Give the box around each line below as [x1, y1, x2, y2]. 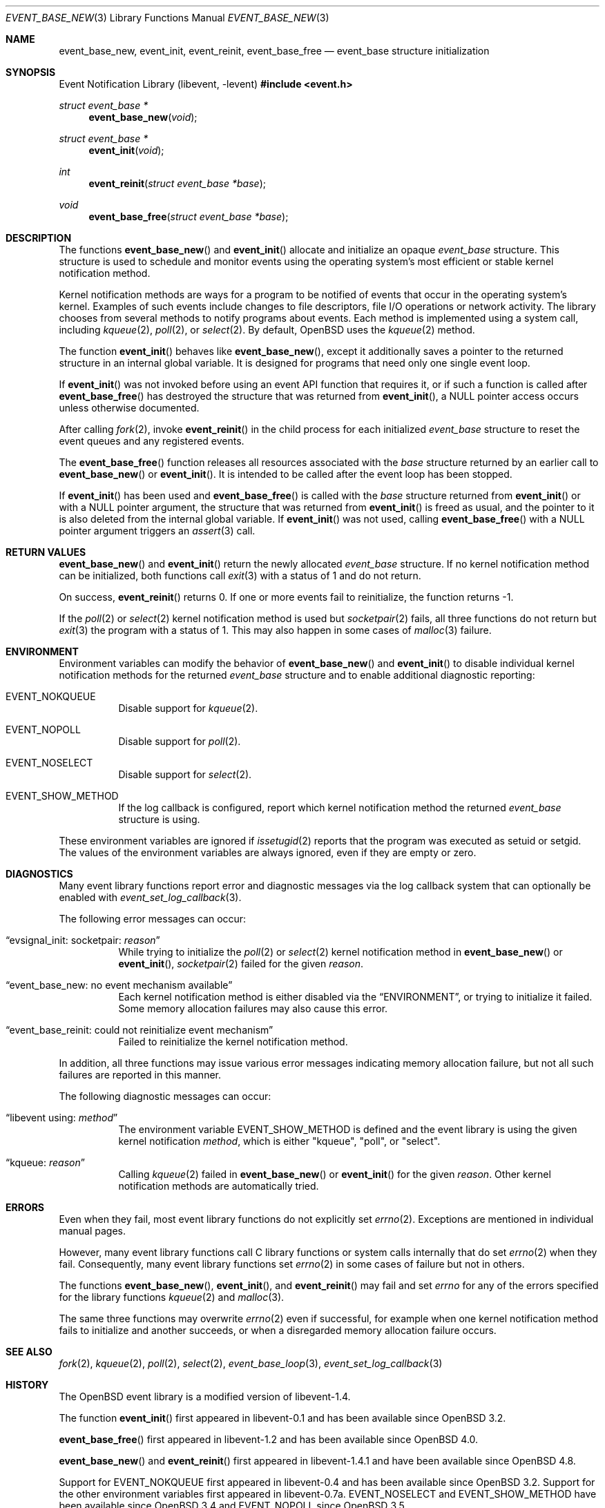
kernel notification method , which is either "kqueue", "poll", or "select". [118, 1135, 441, 1147]
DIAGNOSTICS [6, 868, 73, 880]
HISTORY [6, 1379, 49, 1391]
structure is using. [118, 813, 200, 825]
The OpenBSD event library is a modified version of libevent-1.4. [59, 1391, 351, 1402]
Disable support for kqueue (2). [118, 702, 258, 714]
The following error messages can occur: [59, 913, 247, 925]
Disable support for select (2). [118, 768, 252, 780]
